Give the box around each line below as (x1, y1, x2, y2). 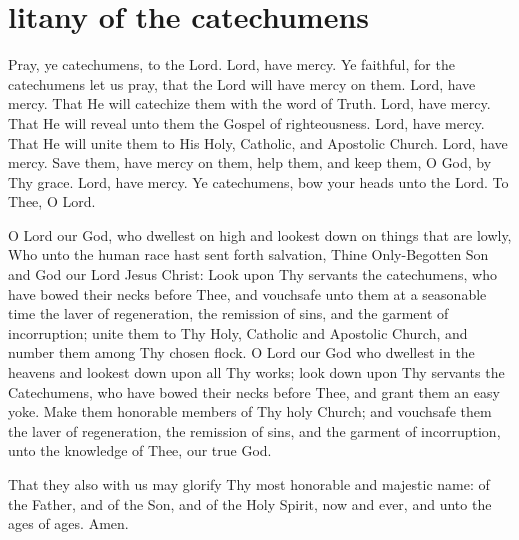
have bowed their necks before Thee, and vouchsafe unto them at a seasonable (8, 283, 487, 304)
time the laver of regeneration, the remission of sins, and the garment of (8, 303, 449, 324)
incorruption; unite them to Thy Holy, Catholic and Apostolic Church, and (8, 322, 468, 343)
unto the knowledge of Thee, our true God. (8, 440, 272, 461)
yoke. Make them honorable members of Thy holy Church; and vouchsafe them (8, 401, 492, 422)
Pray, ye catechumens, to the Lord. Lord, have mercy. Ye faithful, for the (8, 54, 455, 75)
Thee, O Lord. (8, 191, 96, 212)
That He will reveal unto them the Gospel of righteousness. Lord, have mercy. (8, 112, 485, 133)
